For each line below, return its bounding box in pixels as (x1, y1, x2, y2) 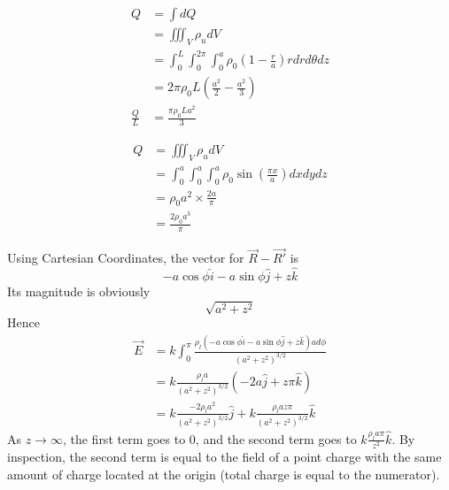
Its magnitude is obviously (7, 282, 151, 301)
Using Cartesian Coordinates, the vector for (7, 249, 244, 267)
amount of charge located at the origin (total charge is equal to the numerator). (7, 464, 440, 483)
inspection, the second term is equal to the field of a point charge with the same (7, 448, 442, 466)
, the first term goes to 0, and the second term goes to (62, 429, 357, 448)
